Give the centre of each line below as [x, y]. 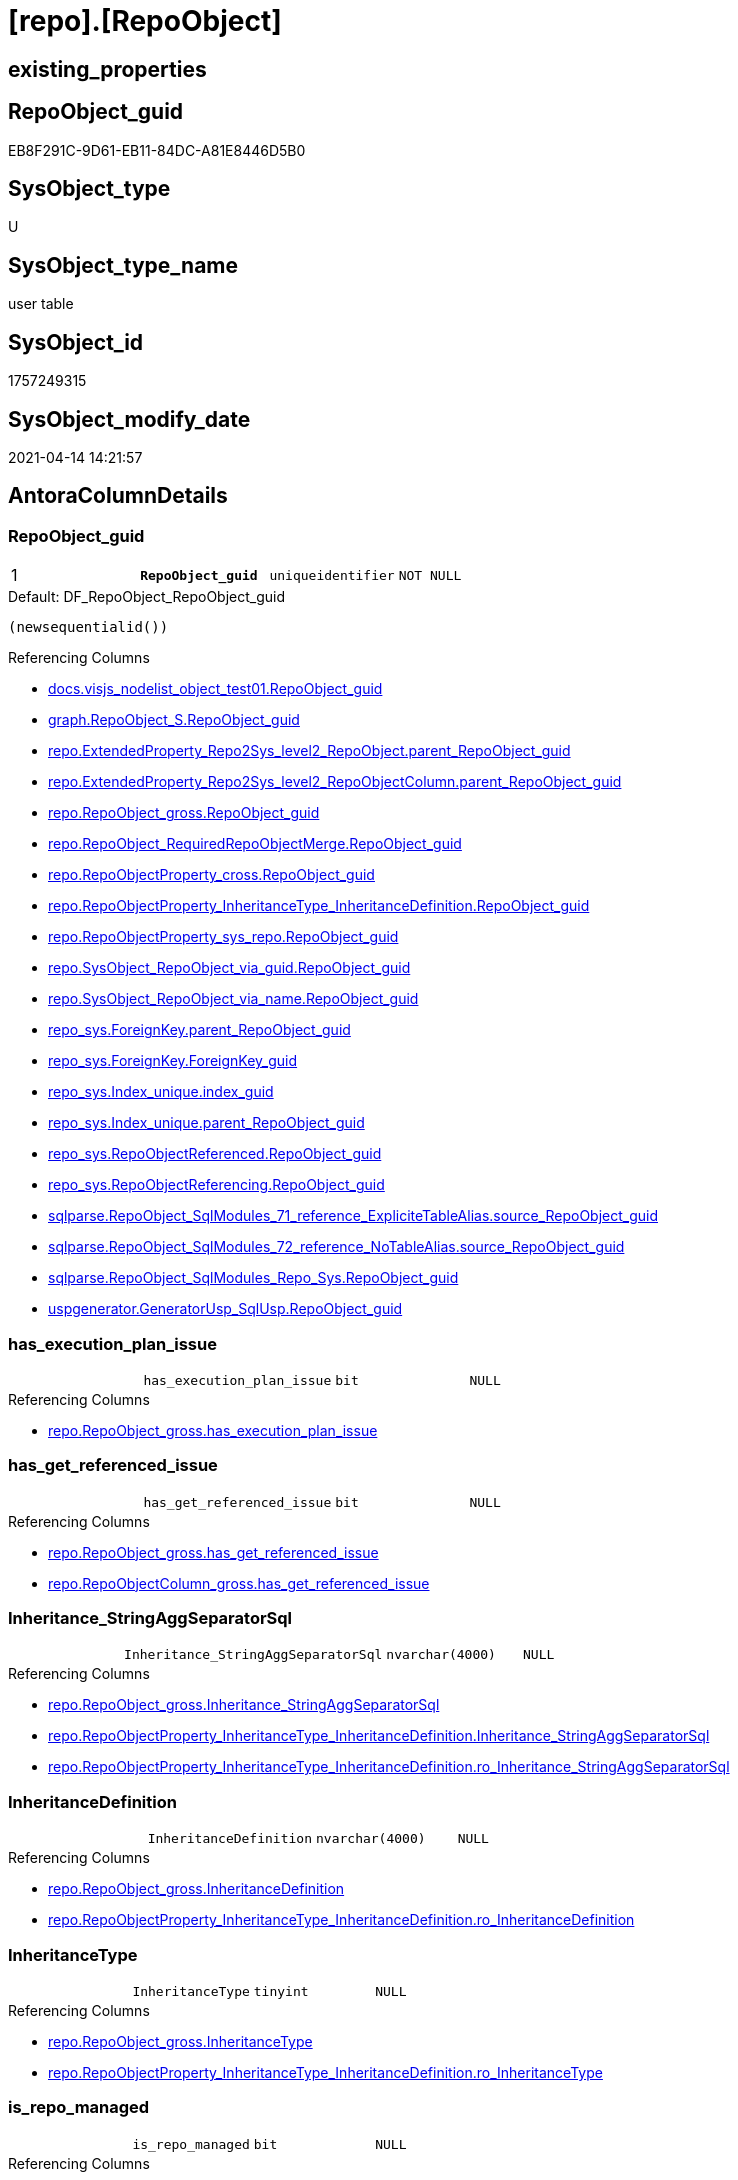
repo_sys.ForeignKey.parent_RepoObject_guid [199, 1030]
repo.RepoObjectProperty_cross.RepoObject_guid [211, 875]
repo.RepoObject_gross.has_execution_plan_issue [213, 1430]
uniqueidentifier [332, 575]
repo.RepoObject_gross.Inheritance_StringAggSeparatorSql [244, 1705]
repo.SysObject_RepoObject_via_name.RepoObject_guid [233, 999]
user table [41, 304]
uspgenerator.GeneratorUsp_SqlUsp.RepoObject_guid [225, 1309]
